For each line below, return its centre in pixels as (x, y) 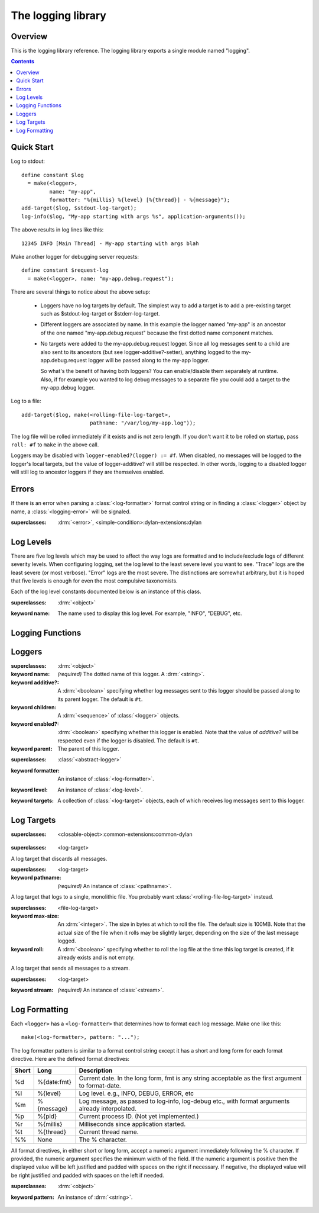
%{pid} (47, 1116)
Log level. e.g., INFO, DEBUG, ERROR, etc (136, 1093)
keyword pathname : (36, 878)
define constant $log (53, 175)
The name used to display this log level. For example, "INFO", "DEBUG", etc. (150, 613)
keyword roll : (27, 949)
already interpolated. (108, 1108)
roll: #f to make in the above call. (55, 445)
